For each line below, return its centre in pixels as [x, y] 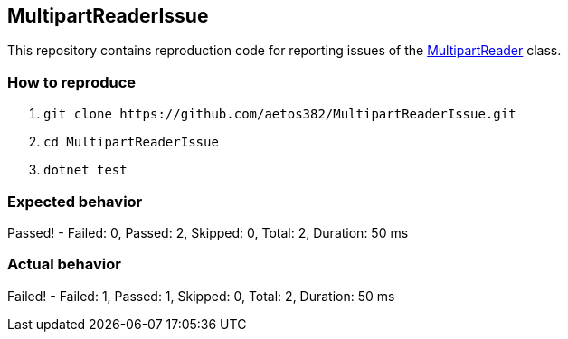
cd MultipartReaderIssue [131, 142]
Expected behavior [75, 201]
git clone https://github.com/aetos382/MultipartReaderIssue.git [280, 114]
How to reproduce [72, 82]
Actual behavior [64, 264]
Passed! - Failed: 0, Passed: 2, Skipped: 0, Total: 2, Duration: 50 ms [208, 232]
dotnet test [85, 170]
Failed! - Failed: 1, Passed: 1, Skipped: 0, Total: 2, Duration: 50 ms [201, 296]
